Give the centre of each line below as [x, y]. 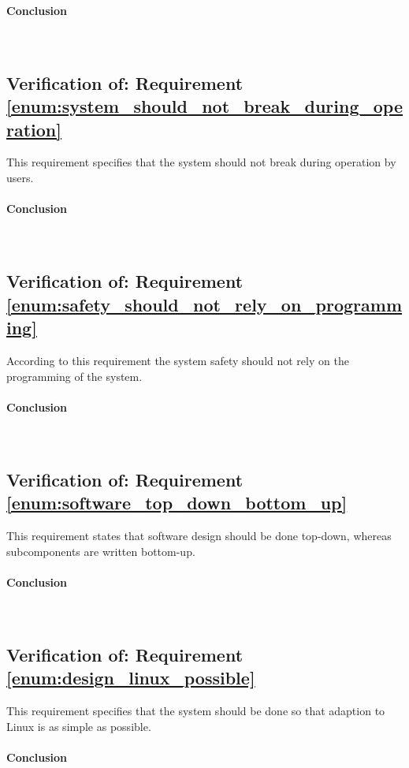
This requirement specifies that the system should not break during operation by [201, 162]
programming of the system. [74, 376]
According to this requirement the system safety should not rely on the [178, 360]
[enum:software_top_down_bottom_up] [177, 503]
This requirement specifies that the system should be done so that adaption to [196, 711]
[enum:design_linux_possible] [131, 678]
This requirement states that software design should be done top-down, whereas [199, 536]
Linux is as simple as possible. [79, 726]
